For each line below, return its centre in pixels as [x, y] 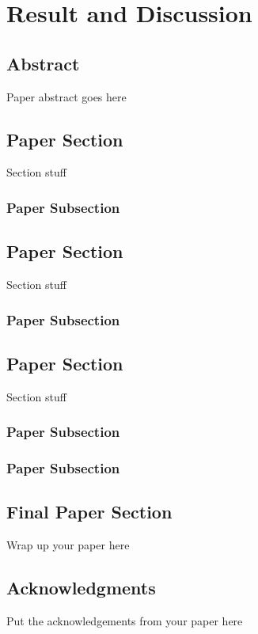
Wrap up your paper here [68, 545]
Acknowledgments [81, 588]
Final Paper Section [89, 512]
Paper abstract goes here [66, 96]
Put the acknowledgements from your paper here [125, 620]
